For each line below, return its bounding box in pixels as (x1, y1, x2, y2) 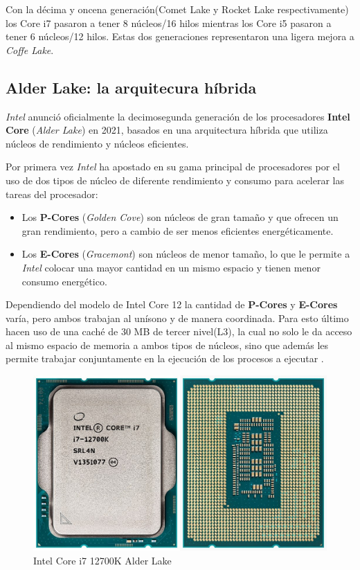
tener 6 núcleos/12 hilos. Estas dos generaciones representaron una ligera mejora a (6, 29, 354, 44)
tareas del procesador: (6, 186, 98, 201)
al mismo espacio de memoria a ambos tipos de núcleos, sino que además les (6, 337, 329, 352)
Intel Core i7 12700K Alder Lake (33, 553, 172, 567)
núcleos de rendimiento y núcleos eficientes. (6, 136, 189, 150)
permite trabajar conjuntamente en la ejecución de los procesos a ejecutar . (6, 351, 324, 366)
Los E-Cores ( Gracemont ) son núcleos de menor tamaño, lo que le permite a (21, 247, 350, 261)
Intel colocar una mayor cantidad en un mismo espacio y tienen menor (21, 260, 321, 274)
